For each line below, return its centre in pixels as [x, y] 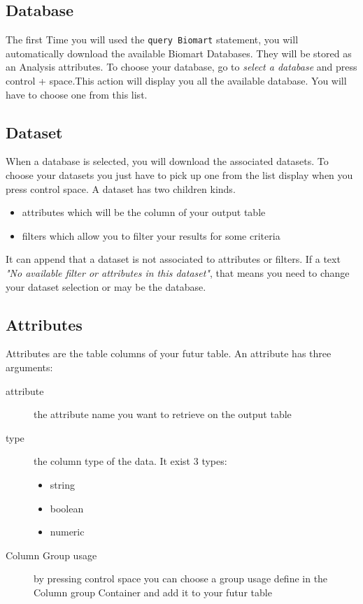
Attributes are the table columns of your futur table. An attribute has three [169, 353]
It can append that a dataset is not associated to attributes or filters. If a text [173, 259]
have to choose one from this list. [77, 94]
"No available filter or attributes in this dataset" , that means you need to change [178, 273]
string [62, 484]
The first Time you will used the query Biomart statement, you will [152, 39]
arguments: [29, 367]
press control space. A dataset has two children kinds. [121, 188]
